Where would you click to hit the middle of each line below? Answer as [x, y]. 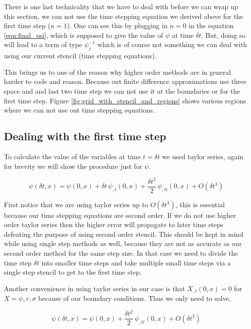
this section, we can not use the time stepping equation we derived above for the [124, 16]
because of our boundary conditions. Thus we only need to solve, [134, 298]
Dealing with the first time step [85, 136]
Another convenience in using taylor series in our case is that [95, 288]
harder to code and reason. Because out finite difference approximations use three [125, 81]
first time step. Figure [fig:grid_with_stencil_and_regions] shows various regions [125, 100]
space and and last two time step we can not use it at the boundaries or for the [122, 90]
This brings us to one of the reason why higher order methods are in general [117, 72]
